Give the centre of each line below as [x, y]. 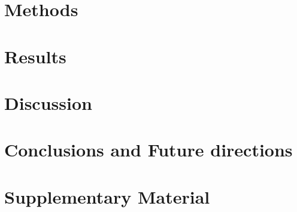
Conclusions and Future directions [148, 150]
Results [35, 56]
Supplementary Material [107, 196]
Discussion [48, 102]
